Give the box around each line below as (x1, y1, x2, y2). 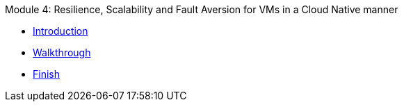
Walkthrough (33, 47, 91, 58)
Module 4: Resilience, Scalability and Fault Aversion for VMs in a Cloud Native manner (5, 3, 398, 15)
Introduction (33, 25, 88, 37)
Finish (33, 68, 60, 80)
